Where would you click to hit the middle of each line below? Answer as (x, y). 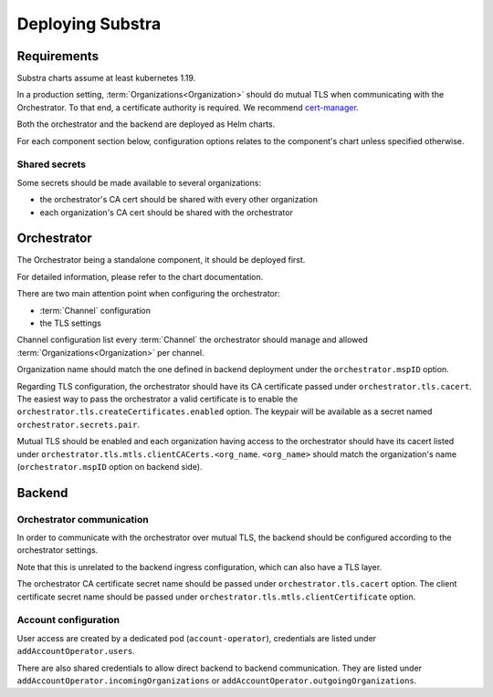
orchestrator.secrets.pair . (79, 424)
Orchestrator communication (83, 519)
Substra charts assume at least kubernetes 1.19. (106, 78)
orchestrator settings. (58, 550)
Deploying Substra (89, 24)
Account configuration (68, 620)
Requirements (58, 56)
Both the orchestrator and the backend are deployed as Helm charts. (146, 124)
